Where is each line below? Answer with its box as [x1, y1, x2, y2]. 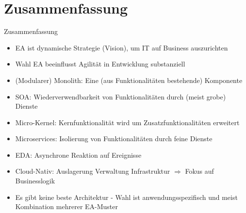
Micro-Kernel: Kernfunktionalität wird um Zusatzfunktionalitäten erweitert [15, 117, 240, 127]
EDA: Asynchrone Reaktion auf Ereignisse [15, 149, 142, 160]
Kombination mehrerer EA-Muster [15, 201, 118, 212]
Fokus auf [185, 166, 214, 176]
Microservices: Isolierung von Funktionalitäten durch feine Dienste [15, 133, 213, 144]
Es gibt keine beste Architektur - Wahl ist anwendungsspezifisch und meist [15, 192, 238, 202]
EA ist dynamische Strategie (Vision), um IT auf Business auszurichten [15, 42, 228, 52]
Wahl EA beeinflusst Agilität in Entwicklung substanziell [15, 59, 185, 69]
